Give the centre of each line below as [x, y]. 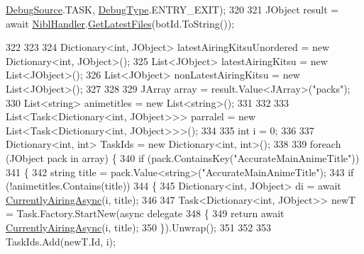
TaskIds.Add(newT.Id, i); [61, 241]
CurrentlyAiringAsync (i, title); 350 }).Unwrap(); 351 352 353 [138, 227]
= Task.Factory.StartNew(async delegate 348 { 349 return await [145, 213]
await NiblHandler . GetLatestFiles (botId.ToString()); [120, 23]
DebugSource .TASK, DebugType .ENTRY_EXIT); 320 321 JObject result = [172, 9]
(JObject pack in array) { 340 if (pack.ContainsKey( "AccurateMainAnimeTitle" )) [183, 157]
